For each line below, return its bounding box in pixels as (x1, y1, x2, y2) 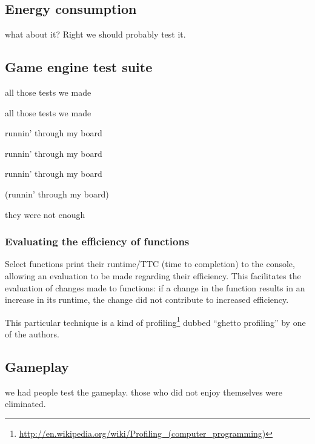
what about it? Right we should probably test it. (5, 28, 186, 41)
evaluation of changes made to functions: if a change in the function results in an (5, 281, 305, 294)
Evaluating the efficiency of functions (5, 234, 190, 249)
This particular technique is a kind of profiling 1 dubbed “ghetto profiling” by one (5, 314, 306, 328)
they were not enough (5, 208, 85, 220)
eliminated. (5, 397, 46, 410)
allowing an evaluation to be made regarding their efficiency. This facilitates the (5, 269, 301, 282)
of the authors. (5, 328, 59, 340)
